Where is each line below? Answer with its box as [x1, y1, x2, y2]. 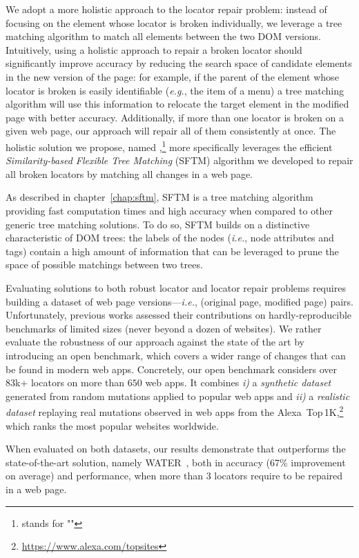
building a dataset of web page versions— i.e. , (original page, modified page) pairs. [6, 294, 353, 308]
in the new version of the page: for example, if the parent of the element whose [6, 69, 339, 83]
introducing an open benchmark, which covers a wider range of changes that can [6, 348, 346, 362]
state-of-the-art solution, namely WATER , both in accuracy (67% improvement [6, 455, 346, 469]
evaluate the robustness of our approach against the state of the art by [6, 335, 304, 349]
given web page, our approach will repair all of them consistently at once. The [6, 123, 336, 138]
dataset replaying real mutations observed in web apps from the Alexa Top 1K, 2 [6, 403, 344, 419]
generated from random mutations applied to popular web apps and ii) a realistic [6, 388, 350, 403]
